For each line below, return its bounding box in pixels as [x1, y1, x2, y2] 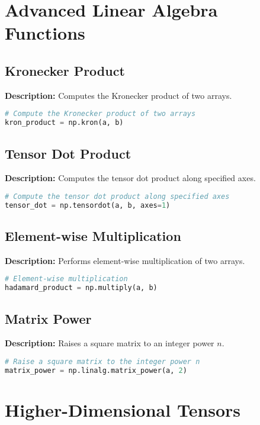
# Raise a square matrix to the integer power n [5, 358, 200, 366]
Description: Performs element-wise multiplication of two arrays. [5, 254, 245, 266]
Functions [5, 21, 85, 45]
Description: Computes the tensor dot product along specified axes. [5, 172, 256, 184]
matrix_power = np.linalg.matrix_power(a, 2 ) [5, 366, 187, 375]
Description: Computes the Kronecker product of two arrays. [5, 89, 232, 101]
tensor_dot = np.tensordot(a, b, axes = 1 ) [5, 201, 171, 210]
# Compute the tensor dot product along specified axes [5, 192, 230, 201]
